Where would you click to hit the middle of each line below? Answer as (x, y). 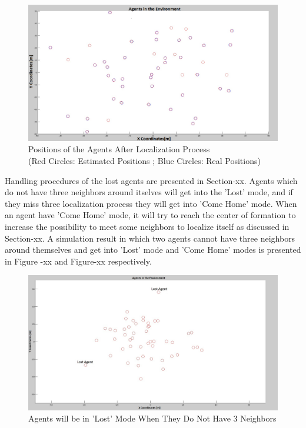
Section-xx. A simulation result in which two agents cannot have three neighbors (150, 238)
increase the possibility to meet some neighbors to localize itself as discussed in (147, 227)
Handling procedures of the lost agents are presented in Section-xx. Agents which (151, 180)
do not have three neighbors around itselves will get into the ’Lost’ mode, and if (149, 192)
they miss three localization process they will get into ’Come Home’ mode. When (151, 203)
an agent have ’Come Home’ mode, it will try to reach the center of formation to (150, 215)
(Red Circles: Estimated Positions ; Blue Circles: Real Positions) (144, 161)
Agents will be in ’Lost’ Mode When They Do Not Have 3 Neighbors (152, 418)
